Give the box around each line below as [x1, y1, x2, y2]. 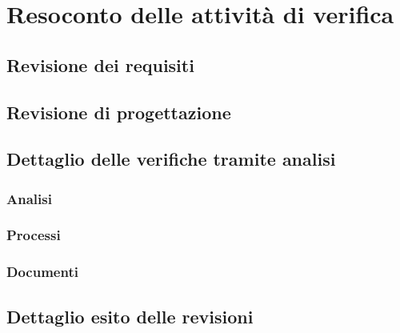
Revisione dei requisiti [6, 52, 194, 77]
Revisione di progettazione [6, 99, 231, 124]
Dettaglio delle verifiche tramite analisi [6, 146, 336, 171]
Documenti [6, 262, 78, 282]
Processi [6, 225, 61, 245]
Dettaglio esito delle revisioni [6, 303, 254, 328]
